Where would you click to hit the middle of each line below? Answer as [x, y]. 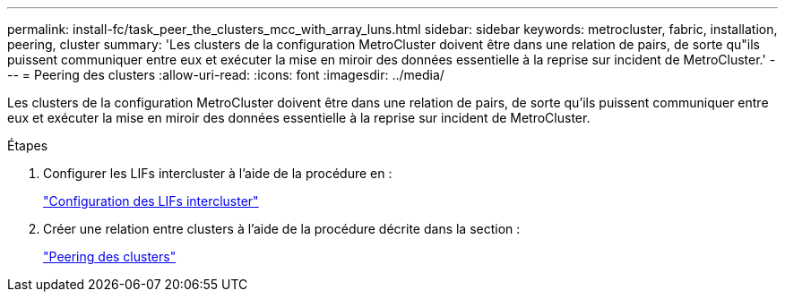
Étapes [28, 145]
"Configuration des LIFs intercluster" [151, 201]
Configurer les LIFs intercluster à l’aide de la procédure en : [218, 173]
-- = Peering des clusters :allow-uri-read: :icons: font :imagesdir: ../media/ [226, 75]
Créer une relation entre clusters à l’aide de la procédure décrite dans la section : [282, 229]
